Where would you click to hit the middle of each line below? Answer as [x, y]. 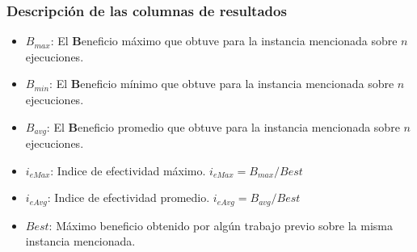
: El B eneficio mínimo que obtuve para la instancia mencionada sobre [222, 84]
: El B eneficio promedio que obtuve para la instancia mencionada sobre [223, 126]
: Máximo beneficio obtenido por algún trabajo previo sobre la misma [221, 225]
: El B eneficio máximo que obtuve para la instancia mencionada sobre [224, 41]
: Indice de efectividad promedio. [128, 197]
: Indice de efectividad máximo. [128, 170]
